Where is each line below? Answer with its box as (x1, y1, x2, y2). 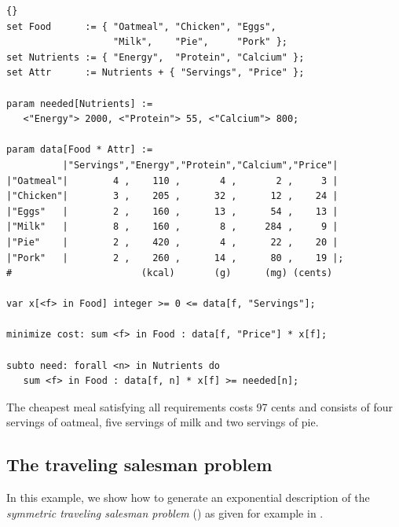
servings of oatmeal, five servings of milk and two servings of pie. (6, 414, 319, 430)
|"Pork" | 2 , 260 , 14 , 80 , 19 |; (6, 252, 344, 263)
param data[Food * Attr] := (6, 144, 153, 156)
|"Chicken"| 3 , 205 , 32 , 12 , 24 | (6, 190, 339, 202)
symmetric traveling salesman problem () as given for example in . (6, 504, 324, 521)
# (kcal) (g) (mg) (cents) (6, 267, 333, 279)
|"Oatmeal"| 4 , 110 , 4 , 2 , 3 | (6, 175, 339, 186)
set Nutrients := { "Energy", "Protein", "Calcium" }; (6, 51, 305, 63)
